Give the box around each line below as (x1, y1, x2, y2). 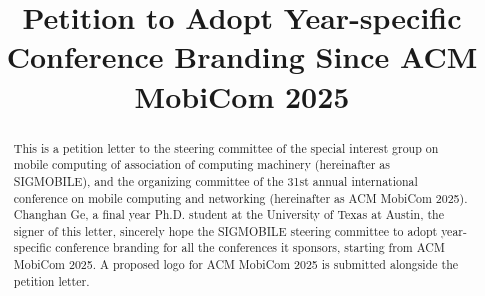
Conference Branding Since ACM (6, 36, 478, 77)
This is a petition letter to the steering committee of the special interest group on (13, 139, 439, 156)
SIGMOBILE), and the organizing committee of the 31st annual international (13, 172, 418, 189)
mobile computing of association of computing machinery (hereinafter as (13, 156, 390, 173)
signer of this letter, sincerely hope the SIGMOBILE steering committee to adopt (13, 222, 438, 239)
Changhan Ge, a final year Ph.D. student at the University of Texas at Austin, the (13, 206, 444, 223)
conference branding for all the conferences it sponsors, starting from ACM (55, 239, 445, 256)
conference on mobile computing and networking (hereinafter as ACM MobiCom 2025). (13, 189, 468, 206)
